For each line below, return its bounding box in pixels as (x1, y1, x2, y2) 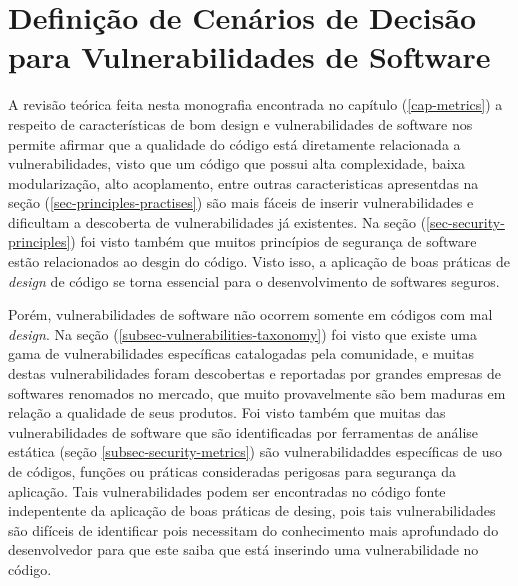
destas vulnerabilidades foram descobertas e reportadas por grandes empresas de (8, 363, 501, 384)
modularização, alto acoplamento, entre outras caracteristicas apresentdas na (8, 172, 479, 193)
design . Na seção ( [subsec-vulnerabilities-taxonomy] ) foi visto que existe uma (8, 323, 477, 344)
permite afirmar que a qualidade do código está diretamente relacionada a (8, 133, 461, 154)
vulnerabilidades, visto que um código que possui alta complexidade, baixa (8, 153, 465, 174)
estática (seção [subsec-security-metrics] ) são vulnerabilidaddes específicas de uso (8, 441, 503, 462)
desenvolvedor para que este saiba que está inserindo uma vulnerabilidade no (8, 539, 479, 560)
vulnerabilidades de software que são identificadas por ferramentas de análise (8, 421, 479, 442)
